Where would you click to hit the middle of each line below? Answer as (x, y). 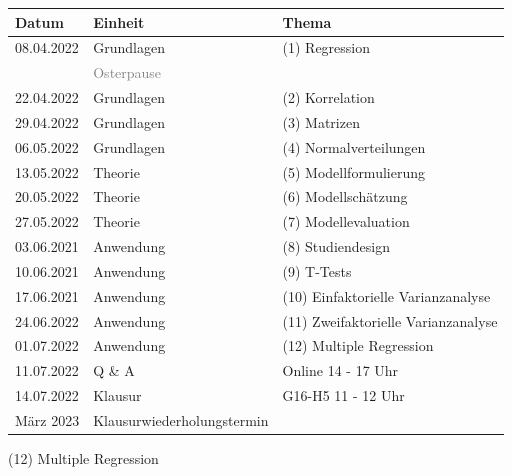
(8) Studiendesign (336, 246)
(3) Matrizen (321, 121)
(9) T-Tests (317, 270)
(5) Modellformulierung (353, 171)
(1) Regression (326, 47)
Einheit (119, 21)
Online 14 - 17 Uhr (340, 370)
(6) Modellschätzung (345, 196)
